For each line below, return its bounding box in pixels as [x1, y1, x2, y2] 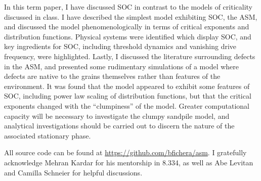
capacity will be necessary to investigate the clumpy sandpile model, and [4, 110, 230, 121]
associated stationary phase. [4, 130, 91, 141]
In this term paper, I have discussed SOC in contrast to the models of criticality [4, 2, 252, 12]
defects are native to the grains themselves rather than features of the [4, 71, 221, 81]
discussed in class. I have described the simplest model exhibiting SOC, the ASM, [4, 11, 257, 22]
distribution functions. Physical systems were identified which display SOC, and [4, 31, 251, 41]
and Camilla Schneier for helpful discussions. [4, 167, 143, 177]
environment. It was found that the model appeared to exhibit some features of [4, 80, 250, 91]
